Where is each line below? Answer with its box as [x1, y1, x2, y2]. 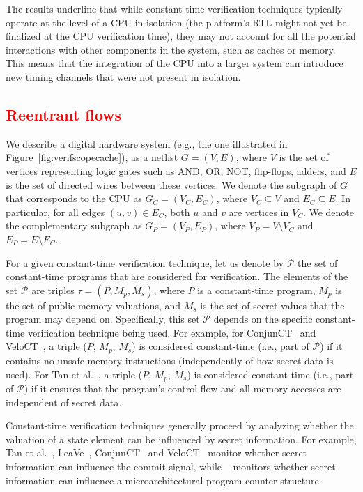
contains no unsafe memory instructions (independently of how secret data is [6, 353, 334, 367]
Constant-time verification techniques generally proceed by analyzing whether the [6, 418, 354, 433]
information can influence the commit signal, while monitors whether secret [6, 459, 336, 473]
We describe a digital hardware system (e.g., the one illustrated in [6, 136, 288, 151]
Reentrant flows [6, 103, 122, 125]
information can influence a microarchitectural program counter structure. [6, 472, 322, 487]
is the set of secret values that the [200, 298, 345, 312]
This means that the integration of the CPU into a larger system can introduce [6, 56, 343, 70]
